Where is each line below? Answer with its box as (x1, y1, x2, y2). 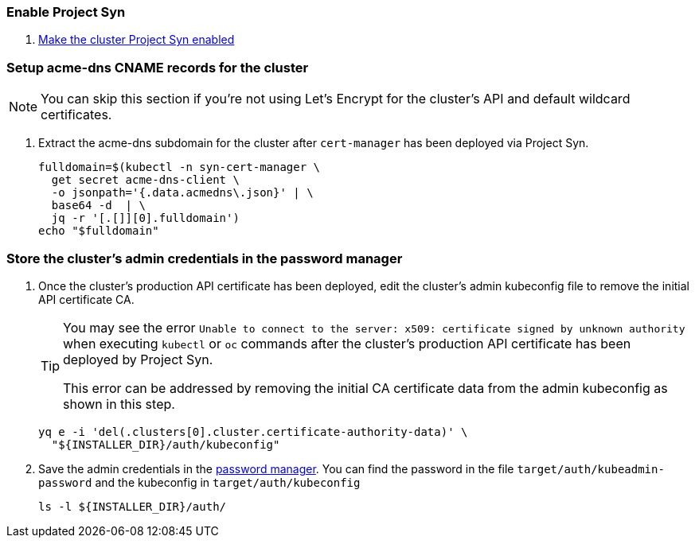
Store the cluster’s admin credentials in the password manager (6, 250, 403, 266)
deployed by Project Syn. (63, 351, 213, 367)
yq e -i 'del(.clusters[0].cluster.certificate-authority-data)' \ (38, 425, 468, 438)
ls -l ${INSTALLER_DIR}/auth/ (38, 499, 227, 513)
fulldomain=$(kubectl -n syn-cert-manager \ (38, 161, 321, 174)
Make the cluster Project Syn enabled (38, 33, 235, 47)
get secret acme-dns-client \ (51, 173, 240, 187)
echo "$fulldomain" (38, 224, 159, 238)
